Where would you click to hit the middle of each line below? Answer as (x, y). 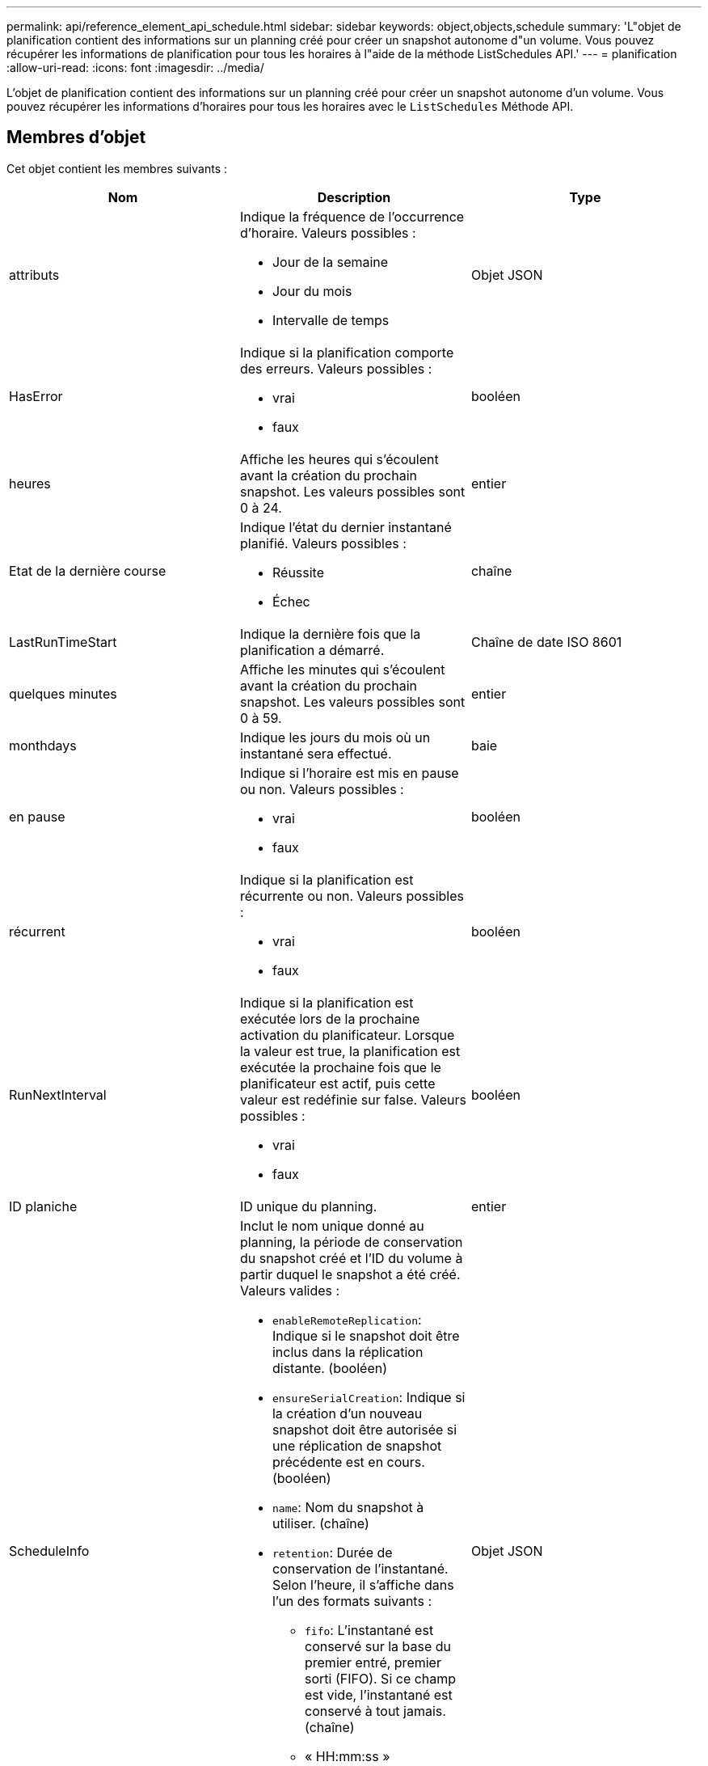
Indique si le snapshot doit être (366, 1335)
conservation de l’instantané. (360, 1568)
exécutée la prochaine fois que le (340, 1067)
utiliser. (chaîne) (320, 1523)
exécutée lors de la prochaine (330, 1018)
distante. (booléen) (330, 1368)
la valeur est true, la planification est (350, 1051)
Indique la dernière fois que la (330, 634)
